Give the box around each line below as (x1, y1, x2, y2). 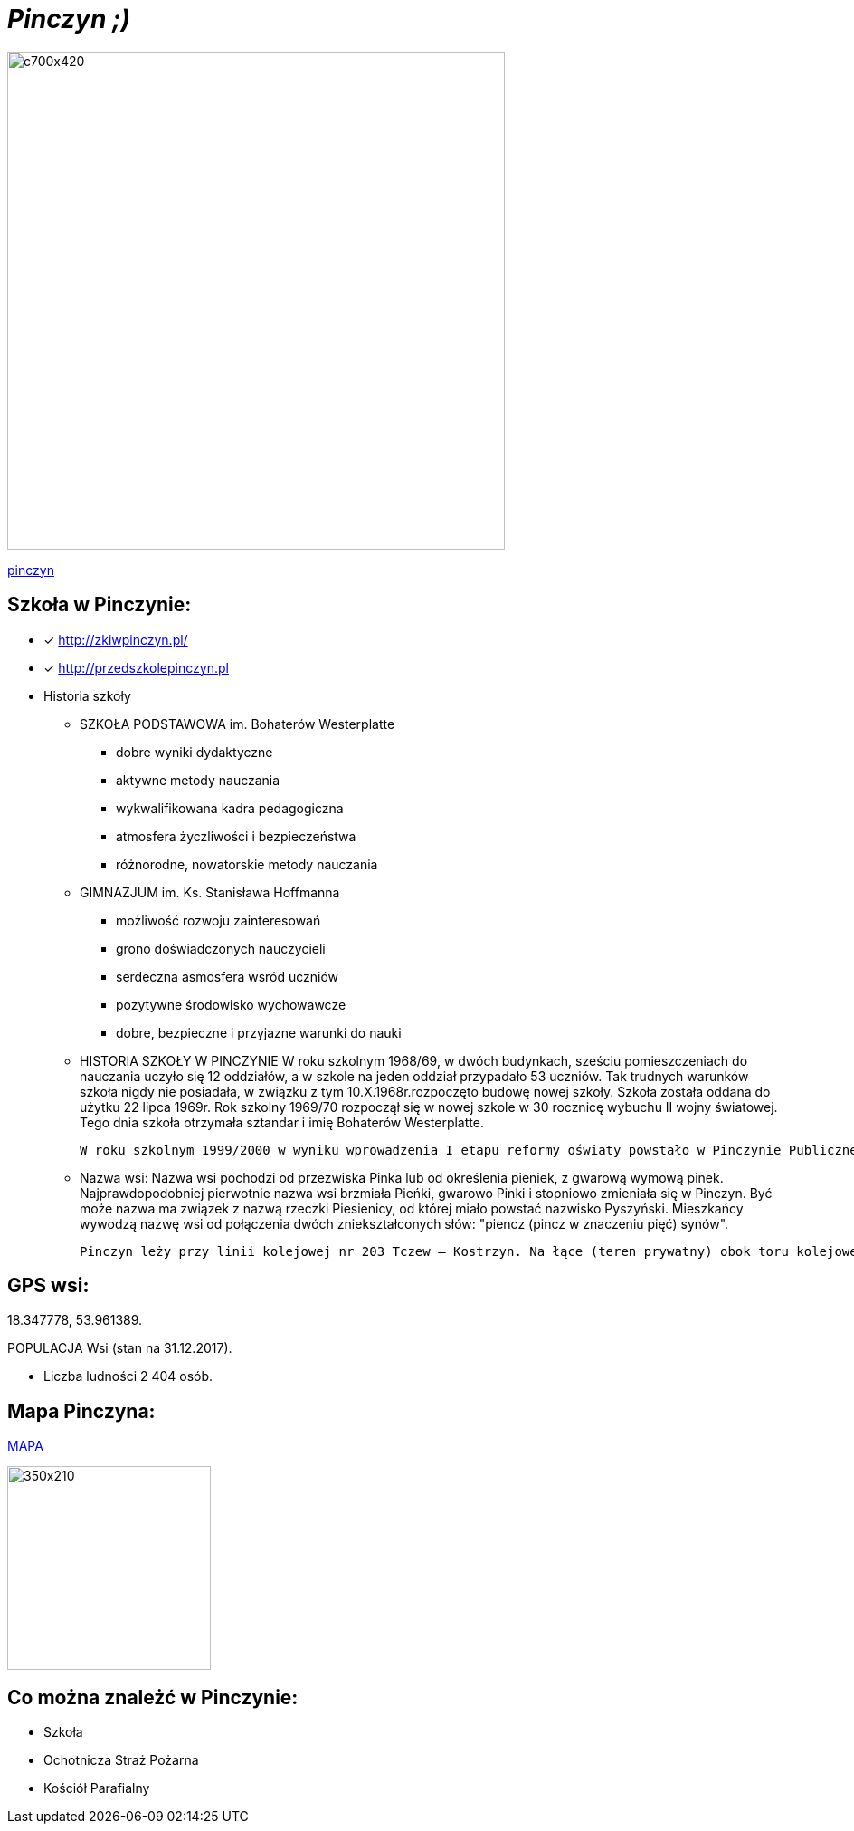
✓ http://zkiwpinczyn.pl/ (43, 631, 188, 647)
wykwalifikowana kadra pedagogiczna (116, 800, 344, 816)
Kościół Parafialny (43, 1780, 150, 1797)
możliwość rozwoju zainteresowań (116, 912, 321, 928)
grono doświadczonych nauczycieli (116, 940, 326, 956)
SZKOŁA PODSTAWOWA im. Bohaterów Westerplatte (80, 715, 395, 732)
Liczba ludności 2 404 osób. (43, 1368, 213, 1385)
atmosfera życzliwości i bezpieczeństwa (116, 828, 356, 844)
